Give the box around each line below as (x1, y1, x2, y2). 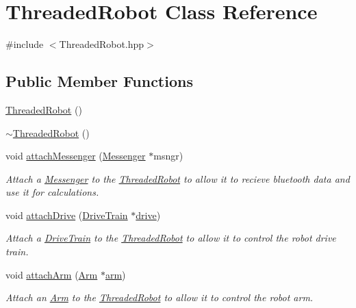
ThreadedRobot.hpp (59, 37, 144, 51)
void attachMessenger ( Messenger (5, 149, 146, 163)
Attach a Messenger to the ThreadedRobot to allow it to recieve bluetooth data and (5, 171, 350, 185)
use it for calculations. (5, 185, 99, 199)
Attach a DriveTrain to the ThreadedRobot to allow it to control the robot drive (5, 231, 336, 245)
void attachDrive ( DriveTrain (5, 207, 128, 222)
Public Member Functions (5, 70, 193, 92)
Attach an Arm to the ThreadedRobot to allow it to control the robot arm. (5, 290, 314, 305)
